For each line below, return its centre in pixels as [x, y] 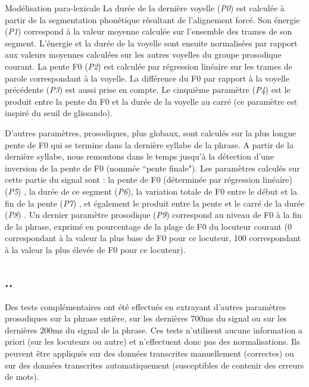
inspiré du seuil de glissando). [59, 113]
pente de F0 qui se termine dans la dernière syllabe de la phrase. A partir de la [149, 144]
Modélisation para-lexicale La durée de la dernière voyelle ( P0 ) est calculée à [145, 8]
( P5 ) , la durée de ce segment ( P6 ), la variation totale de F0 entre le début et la [151, 191]
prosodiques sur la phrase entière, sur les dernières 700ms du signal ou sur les [146, 318]
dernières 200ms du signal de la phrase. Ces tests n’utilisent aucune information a [154, 330]
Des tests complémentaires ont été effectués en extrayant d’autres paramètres [146, 306]
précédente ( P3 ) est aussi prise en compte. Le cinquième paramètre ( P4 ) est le [148, 90]
